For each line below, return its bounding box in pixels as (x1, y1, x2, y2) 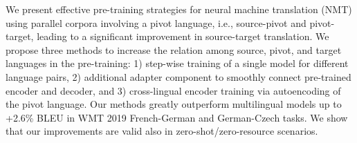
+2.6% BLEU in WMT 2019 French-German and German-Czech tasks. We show (6, 110, 348, 124)
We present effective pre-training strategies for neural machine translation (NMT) (6, 2, 352, 16)
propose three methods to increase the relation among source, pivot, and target (6, 42, 342, 57)
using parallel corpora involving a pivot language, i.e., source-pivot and (6, 15, 306, 30)
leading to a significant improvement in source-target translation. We (37, 29, 329, 44)
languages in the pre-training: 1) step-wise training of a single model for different (6, 56, 349, 70)
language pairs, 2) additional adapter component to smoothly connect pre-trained (6, 69, 351, 84)
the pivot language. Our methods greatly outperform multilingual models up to (6, 97, 342, 111)
